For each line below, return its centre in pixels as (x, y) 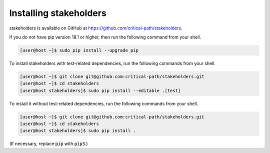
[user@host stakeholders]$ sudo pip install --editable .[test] (100, 90)
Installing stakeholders (58, 13)
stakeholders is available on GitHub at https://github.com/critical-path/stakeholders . (96, 28)
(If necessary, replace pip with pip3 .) (48, 144)
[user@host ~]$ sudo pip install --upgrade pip (79, 50)
